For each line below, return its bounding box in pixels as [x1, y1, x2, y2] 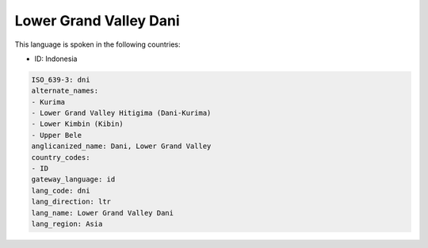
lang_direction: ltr [31, 197, 111, 206]
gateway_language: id [31, 175, 116, 184]
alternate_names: [31, 86, 99, 95]
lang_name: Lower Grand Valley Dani [31, 208, 174, 217]
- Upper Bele [31, 131, 82, 139]
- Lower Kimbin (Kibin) [31, 120, 124, 128]
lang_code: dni [31, 186, 90, 195]
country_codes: [31, 153, 90, 162]
